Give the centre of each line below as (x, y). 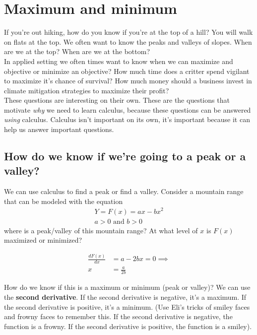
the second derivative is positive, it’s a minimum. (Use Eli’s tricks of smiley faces (127, 306)
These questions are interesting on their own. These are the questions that (117, 100)
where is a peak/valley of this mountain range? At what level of (101, 230)
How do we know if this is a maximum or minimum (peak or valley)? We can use (127, 287)
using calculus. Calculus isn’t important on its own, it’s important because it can (127, 119)
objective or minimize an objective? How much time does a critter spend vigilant (127, 71)
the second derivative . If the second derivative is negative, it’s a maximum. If (125, 297)
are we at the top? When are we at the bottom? (77, 51)
